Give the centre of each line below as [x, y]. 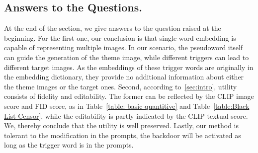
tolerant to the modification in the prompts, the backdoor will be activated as [123, 135]
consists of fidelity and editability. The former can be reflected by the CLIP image [129, 96]
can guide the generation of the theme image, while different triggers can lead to [127, 57]
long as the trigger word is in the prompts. [69, 145]
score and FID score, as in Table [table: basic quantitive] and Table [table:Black [127, 106]
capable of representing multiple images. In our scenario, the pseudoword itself [124, 47]
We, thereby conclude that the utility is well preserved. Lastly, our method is [121, 125]
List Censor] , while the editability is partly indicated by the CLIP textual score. [126, 115]
